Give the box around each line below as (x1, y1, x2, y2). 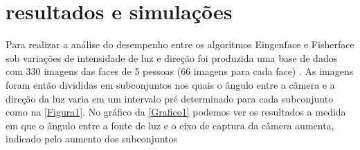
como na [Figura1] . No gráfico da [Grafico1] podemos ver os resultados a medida (6, 105, 346, 119)
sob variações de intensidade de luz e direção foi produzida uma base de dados (6, 50, 338, 65)
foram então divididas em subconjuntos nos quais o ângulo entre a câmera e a (6, 77, 335, 92)
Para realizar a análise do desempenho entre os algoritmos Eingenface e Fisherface (6, 37, 354, 52)
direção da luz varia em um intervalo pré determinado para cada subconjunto (6, 91, 334, 105)
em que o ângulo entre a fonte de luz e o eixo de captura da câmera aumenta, (6, 118, 334, 132)
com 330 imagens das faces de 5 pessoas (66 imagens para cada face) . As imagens (6, 64, 354, 78)
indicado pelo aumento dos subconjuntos (6, 131, 177, 146)
